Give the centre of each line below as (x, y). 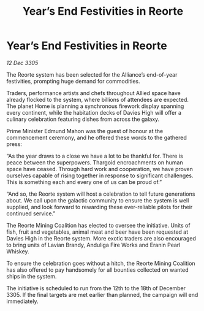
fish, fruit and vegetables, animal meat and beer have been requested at (97, 232)
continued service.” (31, 213)
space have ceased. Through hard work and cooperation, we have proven (100, 169)
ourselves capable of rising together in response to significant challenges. (100, 175)
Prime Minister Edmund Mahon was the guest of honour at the (85, 131)
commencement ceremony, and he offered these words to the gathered (96, 137)
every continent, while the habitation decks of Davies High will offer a (94, 112)
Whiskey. (18, 251)
